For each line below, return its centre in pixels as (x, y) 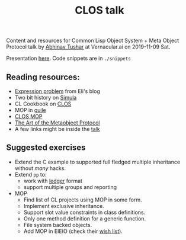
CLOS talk (100, 10)
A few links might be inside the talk (57, 129)
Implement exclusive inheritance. (64, 206)
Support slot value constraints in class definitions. (84, 212)
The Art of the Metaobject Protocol (57, 123)
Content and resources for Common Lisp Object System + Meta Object (93, 41)
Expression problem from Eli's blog (57, 91)
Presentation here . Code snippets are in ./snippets (69, 58)
